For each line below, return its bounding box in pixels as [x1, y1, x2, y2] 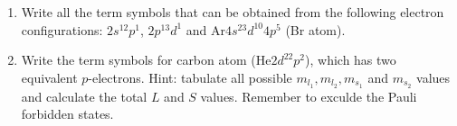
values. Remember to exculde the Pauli [200, 86, 417, 105]
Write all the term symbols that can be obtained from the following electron [21, 3, 444, 21]
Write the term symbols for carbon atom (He [21, 50, 271, 69]
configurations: [21, 20, 103, 39]
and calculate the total [21, 86, 148, 105]
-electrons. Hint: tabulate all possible [88, 67, 292, 86]
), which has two [305, 50, 396, 69]
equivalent [21, 67, 78, 86]
